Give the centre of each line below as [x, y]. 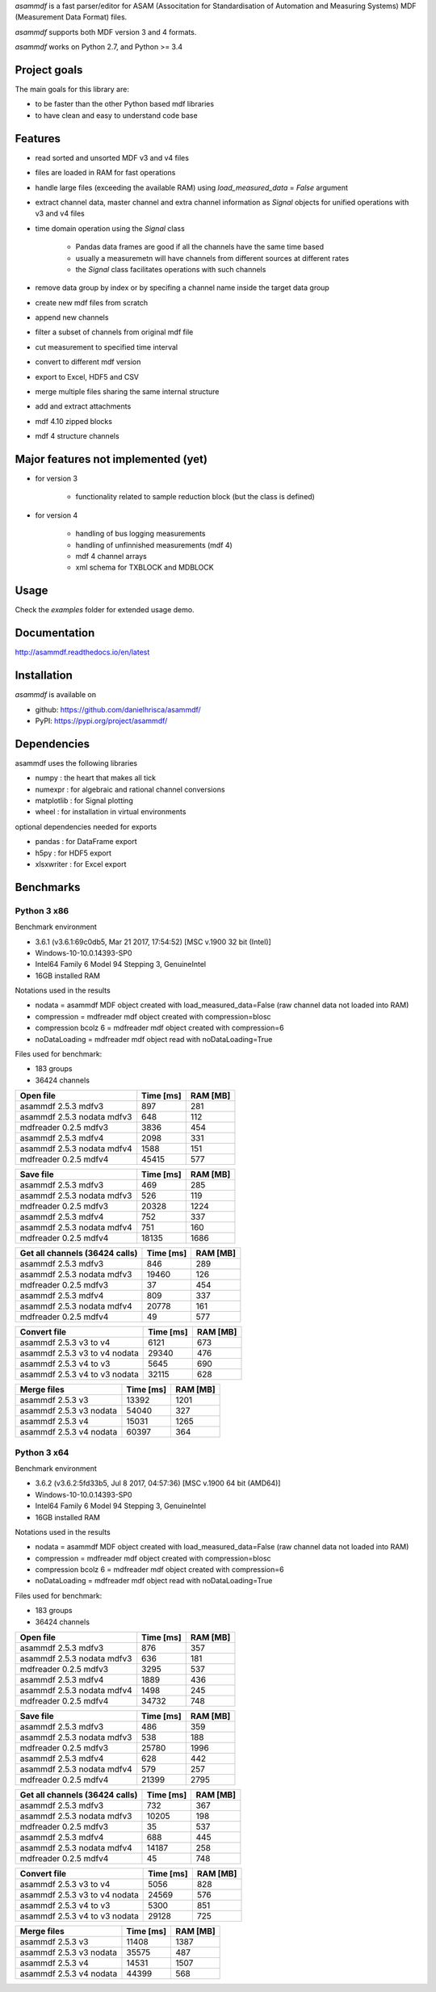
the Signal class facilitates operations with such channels [171, 269]
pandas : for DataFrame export [86, 842]
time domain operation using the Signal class [110, 228]
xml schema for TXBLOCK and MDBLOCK [145, 567]
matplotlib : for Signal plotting [84, 801]
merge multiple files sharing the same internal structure [127, 392]
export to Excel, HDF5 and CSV [87, 376]
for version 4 [57, 515]
